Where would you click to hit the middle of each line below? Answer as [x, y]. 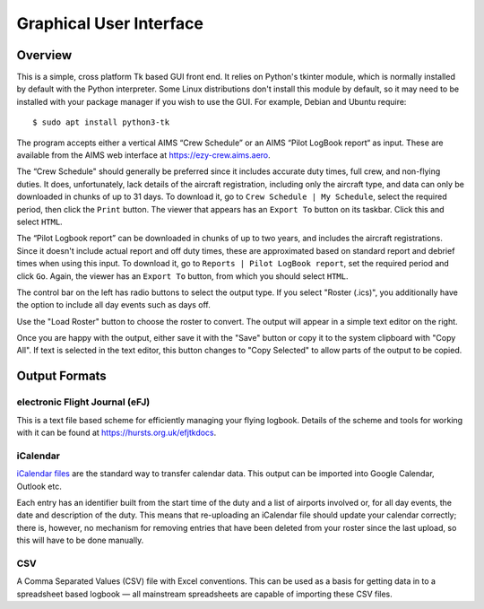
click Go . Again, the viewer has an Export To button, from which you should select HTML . [182, 276]
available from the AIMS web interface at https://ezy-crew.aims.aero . [143, 155]
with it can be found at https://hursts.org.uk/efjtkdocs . [117, 433]
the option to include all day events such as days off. [113, 305]
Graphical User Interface [110, 23]
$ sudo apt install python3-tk [101, 122]
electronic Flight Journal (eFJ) [83, 402]
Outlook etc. [39, 486]
